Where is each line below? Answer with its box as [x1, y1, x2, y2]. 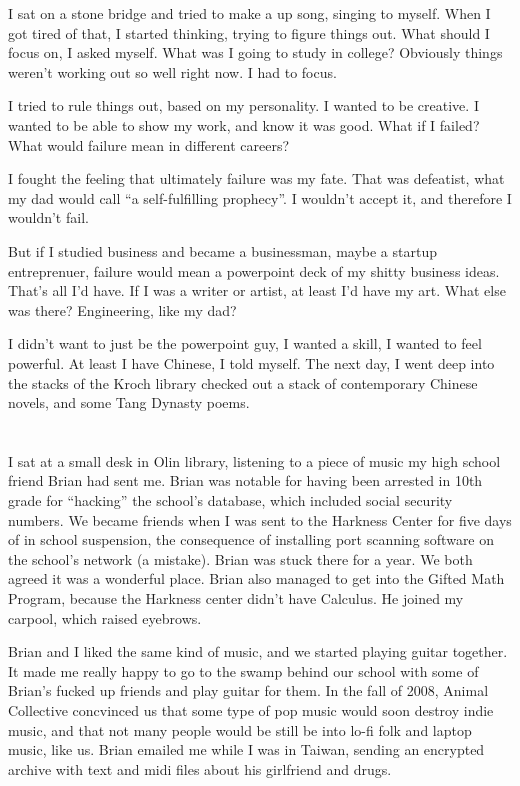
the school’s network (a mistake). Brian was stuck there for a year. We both [8, 548, 473, 569]
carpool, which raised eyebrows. [8, 607, 202, 628]
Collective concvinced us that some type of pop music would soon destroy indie [8, 700, 494, 720]
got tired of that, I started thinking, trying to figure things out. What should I [8, 22, 490, 43]
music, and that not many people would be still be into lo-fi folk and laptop [8, 719, 472, 740]
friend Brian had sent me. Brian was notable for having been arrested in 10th [8, 470, 483, 491]
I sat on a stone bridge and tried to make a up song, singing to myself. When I [8, 3, 491, 23]
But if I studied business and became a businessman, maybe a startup [8, 240, 438, 261]
